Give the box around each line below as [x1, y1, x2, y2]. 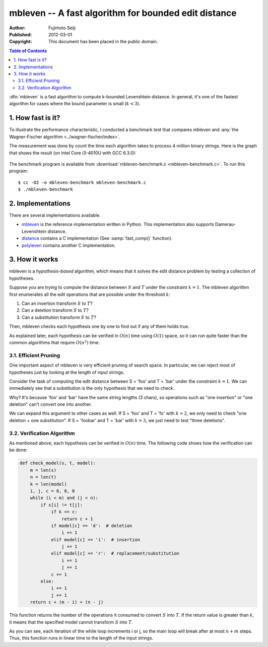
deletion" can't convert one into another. [9, 401, 92, 407]
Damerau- [215, 221, 236, 227]
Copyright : [9, 39, 32, 45]
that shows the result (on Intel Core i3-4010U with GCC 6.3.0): [9, 149, 136, 156]
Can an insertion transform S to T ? [21, 300, 93, 306]
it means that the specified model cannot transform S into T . [9, 619, 134, 625]
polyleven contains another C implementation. [21, 242, 116, 248]
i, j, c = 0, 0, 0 [30, 488, 75, 494]
